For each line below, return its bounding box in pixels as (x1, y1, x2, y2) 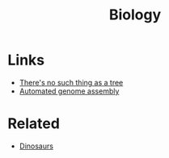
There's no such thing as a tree (19, 77, 124, 87)
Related (7, 114, 60, 133)
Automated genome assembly (19, 86, 120, 96)
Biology (108, 6, 162, 24)
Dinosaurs (19, 141, 54, 151)
